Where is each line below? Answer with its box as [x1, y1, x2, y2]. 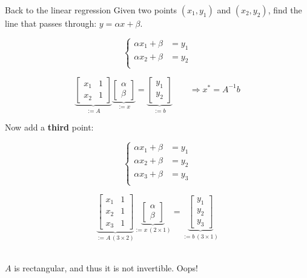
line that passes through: [5, 17, 97, 29]
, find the [268, 4, 302, 16]
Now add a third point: [5, 121, 94, 134]
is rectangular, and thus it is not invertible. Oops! [14, 262, 198, 274]
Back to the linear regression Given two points [5, 4, 177, 16]
